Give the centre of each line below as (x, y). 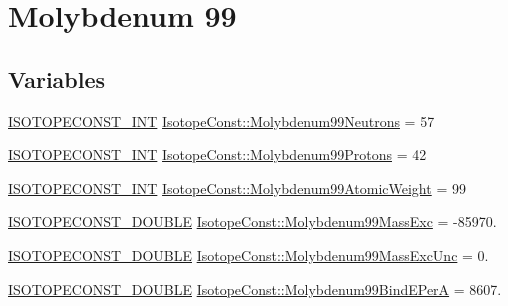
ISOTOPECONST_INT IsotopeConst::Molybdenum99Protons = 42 (217, 154)
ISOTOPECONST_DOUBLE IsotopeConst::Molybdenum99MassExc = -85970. (252, 221)
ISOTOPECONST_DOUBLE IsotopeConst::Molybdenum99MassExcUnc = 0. (248, 254)
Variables (57, 78)
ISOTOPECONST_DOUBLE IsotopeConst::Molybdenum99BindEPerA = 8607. (255, 288)
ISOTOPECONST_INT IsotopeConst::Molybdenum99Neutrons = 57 (221, 120)
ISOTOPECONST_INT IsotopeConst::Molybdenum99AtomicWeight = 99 (237, 187)
